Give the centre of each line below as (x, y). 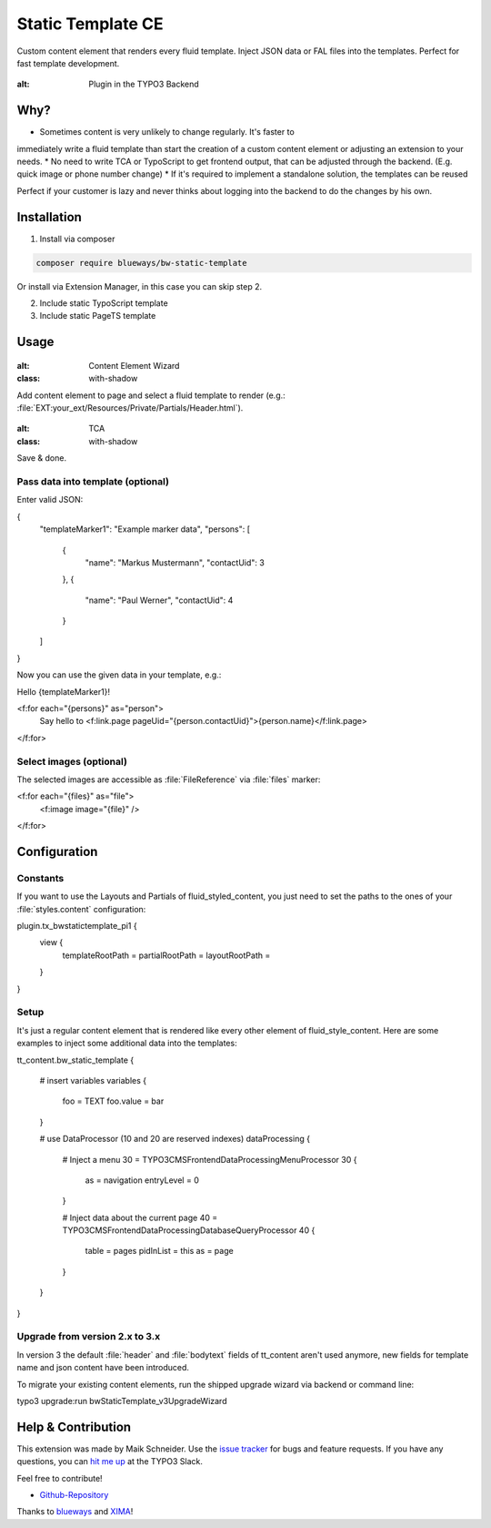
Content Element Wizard (134, 365)
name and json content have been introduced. (103, 1368)
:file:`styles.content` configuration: (81, 909)
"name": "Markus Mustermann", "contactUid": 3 (175, 562)
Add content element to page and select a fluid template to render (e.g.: (151, 395)
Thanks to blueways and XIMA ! (75, 1512)
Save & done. (42, 458)
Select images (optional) (72, 761)
